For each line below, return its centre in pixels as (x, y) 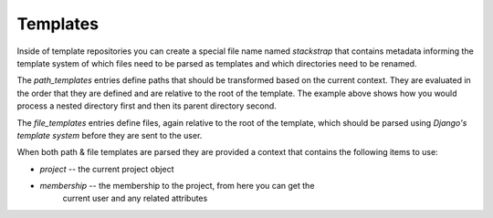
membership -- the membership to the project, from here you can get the (177, 186)
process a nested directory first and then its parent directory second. (147, 106)
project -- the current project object (107, 169)
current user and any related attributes (135, 198)
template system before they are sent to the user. (110, 135)
